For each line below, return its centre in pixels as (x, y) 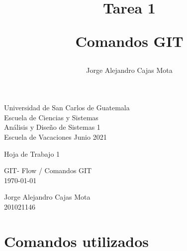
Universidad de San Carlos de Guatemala (67, 108)
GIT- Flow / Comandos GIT (48, 170)
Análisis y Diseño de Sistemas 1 (52, 127)
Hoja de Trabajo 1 (32, 153)
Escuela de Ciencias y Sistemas (51, 117)
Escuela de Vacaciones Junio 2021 (55, 136)
